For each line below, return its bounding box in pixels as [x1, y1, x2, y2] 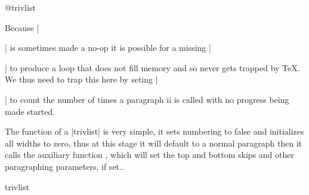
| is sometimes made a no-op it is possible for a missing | [5, 41, 211, 54]
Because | [5, 21, 39, 33]
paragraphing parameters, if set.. [5, 160, 124, 172]
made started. [5, 105, 55, 117]
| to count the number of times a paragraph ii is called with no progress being [5, 93, 289, 105]
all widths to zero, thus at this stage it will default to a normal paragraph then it [5, 136, 302, 149]
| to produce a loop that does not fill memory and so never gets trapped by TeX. [5, 61, 300, 74]
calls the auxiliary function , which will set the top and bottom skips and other [5, 148, 294, 161]
